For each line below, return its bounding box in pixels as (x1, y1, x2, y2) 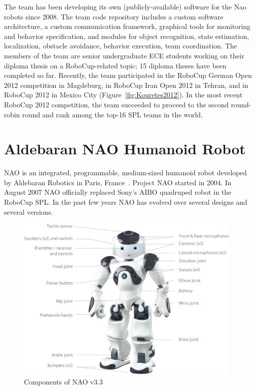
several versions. (4, 206, 53, 217)
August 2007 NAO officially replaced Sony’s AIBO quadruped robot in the (4, 187, 232, 197)
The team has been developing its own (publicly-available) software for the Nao (4, 1, 247, 11)
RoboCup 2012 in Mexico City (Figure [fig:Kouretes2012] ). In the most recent (4, 89, 243, 100)
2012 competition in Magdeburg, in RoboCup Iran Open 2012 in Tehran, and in (4, 79, 249, 90)
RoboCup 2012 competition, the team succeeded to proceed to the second (4, 99, 229, 109)
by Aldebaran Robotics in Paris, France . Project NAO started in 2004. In (4, 177, 232, 187)
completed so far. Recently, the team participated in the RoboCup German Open (4, 70, 252, 80)
